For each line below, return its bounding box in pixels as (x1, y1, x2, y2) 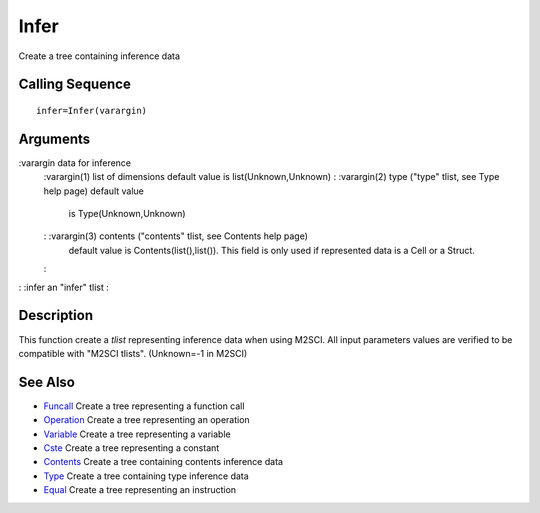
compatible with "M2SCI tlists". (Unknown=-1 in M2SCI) (18, 347, 248, 359)
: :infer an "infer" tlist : (18, 281, 110, 293)
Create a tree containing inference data (18, 50, 180, 62)
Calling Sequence (18, 76, 132, 93)
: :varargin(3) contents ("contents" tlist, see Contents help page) (43, 230, 309, 242)
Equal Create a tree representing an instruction (43, 484, 237, 496)
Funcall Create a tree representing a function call (43, 400, 245, 412)
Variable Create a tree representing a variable (43, 428, 231, 440)
